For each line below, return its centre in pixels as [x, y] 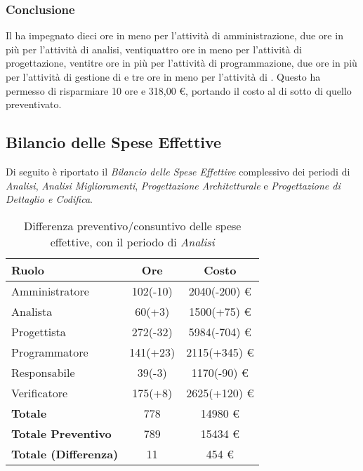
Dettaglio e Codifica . [49, 199]
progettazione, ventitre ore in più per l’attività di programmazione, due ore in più [181, 63]
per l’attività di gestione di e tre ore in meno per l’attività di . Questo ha [163, 77]
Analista [32, 311]
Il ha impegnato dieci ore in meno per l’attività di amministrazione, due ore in [174, 35]
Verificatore [40, 392]
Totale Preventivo [61, 433]
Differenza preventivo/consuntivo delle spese [133, 225]
